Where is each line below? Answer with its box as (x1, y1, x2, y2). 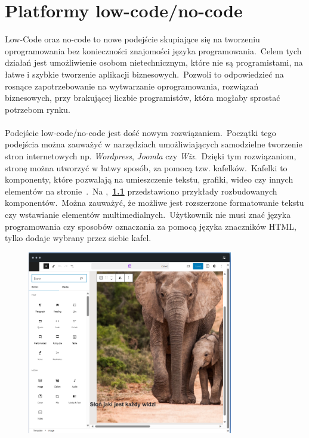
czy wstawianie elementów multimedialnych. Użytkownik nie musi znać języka (5, 208, 291, 221)
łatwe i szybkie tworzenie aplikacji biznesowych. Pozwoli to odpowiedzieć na (5, 67, 284, 80)
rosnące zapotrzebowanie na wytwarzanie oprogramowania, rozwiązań (5, 79, 259, 92)
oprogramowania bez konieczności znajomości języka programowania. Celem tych (5, 44, 302, 57)
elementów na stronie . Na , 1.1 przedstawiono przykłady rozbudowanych (5, 184, 277, 197)
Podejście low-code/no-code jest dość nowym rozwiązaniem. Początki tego (5, 126, 276, 138)
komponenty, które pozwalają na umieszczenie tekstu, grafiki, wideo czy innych (5, 173, 293, 186)
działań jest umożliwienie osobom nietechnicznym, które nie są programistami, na (5, 56, 303, 69)
